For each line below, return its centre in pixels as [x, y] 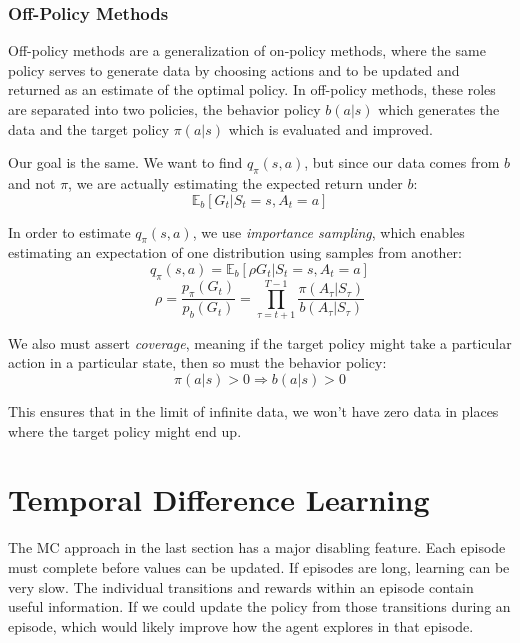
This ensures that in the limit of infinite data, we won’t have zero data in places [253, 411]
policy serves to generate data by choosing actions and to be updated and [234, 69]
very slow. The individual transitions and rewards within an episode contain [241, 586]
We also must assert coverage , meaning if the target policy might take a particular [260, 342]
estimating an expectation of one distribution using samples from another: [235, 252]
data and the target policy [89, 128]
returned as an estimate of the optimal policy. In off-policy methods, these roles [252, 89]
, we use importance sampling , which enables [328, 231]
